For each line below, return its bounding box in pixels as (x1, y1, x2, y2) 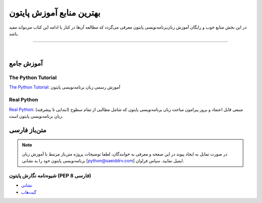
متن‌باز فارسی (9, 126, 47, 134)
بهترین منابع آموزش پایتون (9, 7, 100, 18)
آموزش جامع (9, 60, 43, 68)
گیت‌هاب (21, 189, 36, 195)
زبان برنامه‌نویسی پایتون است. (9, 113, 64, 119)
